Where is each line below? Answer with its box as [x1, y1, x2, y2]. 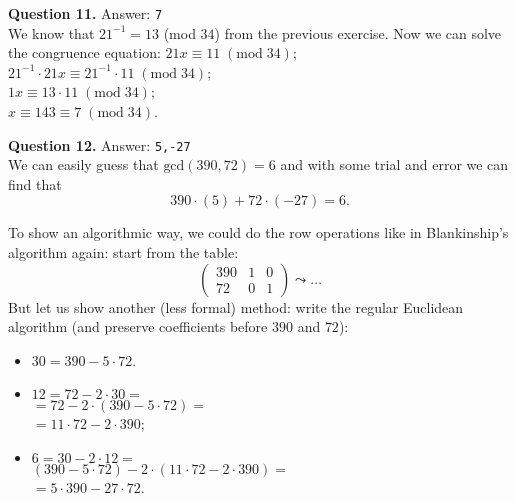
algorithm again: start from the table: [8, 242, 239, 263]
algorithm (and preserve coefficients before [8, 316, 268, 337]
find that [8, 173, 62, 194]
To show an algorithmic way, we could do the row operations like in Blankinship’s [8, 222, 509, 243]
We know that [8, 22, 95, 43]
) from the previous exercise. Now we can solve [214, 22, 502, 43]
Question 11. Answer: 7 [8, 3, 163, 23]
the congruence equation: [8, 42, 161, 63]
